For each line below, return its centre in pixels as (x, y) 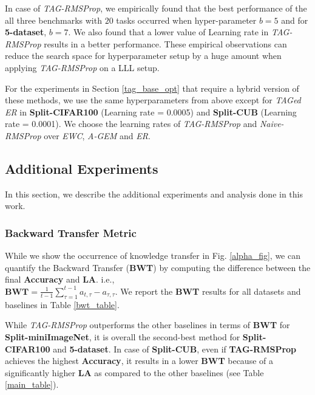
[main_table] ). (32, 384)
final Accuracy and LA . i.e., (60, 279)
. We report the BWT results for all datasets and (208, 291)
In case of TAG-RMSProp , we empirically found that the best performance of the (156, 8)
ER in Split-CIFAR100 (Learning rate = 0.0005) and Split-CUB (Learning (151, 112)
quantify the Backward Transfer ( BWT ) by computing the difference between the (158, 267)
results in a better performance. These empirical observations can (165, 43)
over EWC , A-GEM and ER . (97, 135)
